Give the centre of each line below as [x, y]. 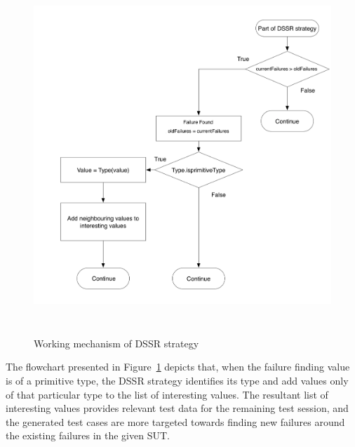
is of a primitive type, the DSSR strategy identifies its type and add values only [177, 381]
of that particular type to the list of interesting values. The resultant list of [167, 394]
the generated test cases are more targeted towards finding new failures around [175, 421]
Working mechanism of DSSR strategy [116, 343]
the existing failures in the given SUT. [88, 435]
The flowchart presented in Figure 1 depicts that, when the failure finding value [178, 367]
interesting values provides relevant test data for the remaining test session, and [177, 408]
